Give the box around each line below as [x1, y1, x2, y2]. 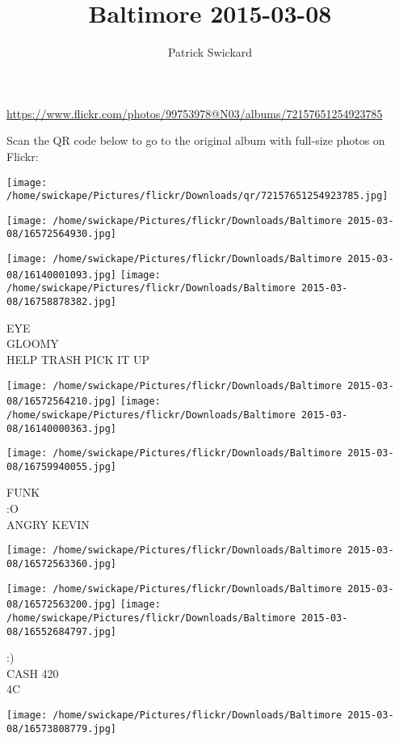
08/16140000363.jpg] [6, 422, 117, 434]
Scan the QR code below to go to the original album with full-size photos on [6, 132, 385, 149]
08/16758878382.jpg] [6, 296, 117, 308]
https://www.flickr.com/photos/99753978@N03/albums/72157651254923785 [6, 104, 383, 121]
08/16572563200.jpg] [6, 599, 117, 611]
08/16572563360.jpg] [6, 557, 117, 570]
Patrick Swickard [167, 44, 253, 61]
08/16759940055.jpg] [6, 460, 117, 472]
